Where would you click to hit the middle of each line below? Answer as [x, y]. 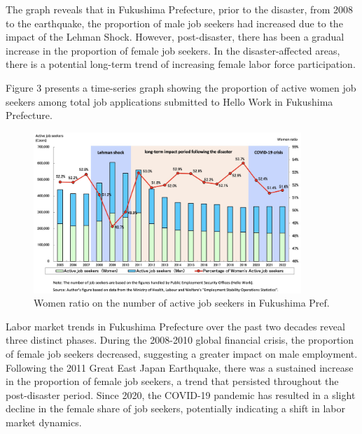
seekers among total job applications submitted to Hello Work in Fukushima [169, 101]
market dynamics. [44, 422]
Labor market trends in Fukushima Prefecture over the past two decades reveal [175, 326]
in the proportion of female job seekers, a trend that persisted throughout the [172, 381]
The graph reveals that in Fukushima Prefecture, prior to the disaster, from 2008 [180, 9]
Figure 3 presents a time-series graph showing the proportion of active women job [181, 87]
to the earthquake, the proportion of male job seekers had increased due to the [174, 23]
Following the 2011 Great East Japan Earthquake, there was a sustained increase [180, 367]
